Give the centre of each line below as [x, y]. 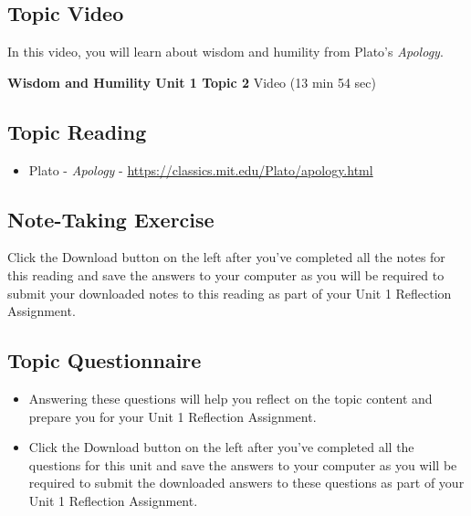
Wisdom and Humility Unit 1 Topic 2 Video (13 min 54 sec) [192, 82]
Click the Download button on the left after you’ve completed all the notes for [226, 257]
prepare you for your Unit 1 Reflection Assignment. [173, 416]
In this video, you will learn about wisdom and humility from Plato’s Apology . [225, 52]
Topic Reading [77, 131]
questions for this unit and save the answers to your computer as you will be [243, 464]
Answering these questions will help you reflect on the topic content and [230, 398]
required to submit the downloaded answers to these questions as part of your [246, 483]
